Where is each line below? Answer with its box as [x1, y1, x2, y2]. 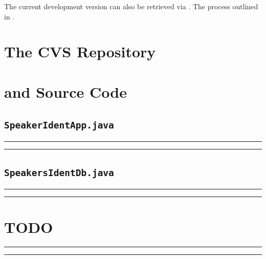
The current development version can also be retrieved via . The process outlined [4, 1, 258, 11]
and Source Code [4, 81, 127, 102]
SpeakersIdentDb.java [4, 167, 114, 179]
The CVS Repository [4, 41, 156, 62]
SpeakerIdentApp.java [4, 120, 114, 131]
